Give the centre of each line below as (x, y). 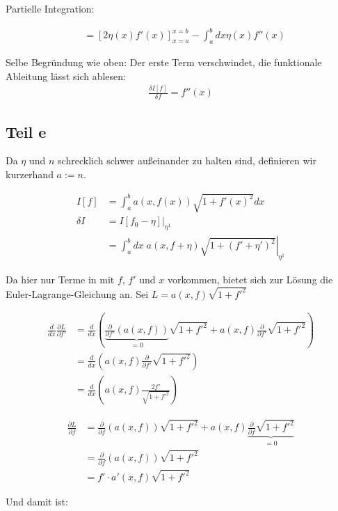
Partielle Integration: (50, 8)
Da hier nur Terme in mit (60, 279)
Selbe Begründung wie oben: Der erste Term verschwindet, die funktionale (164, 62)
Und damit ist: (37, 502)
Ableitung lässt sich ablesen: (66, 76)
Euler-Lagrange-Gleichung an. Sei (77, 293)
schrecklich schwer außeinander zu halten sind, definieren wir (187, 160)
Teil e (26, 131)
